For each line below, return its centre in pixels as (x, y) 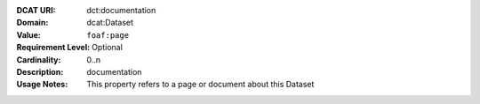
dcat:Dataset (110, 23)
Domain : (32, 23)
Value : (29, 34)
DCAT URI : (36, 10)
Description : (40, 71)
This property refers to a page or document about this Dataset (200, 85)
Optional (108, 48)
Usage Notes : (42, 85)
